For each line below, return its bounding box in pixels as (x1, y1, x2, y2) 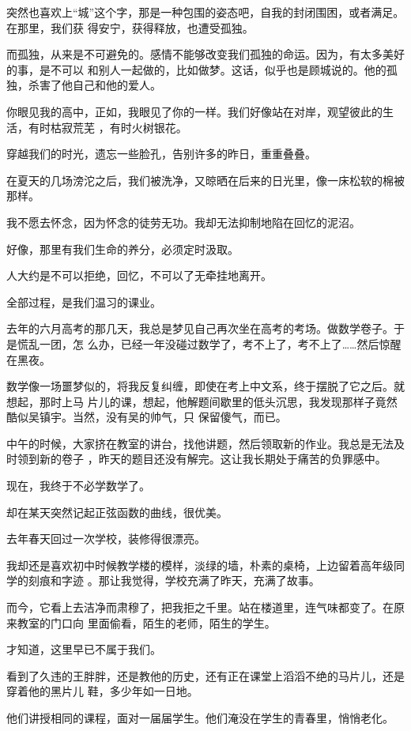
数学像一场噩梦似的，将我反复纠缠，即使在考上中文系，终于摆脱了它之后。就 (6, 378, 405, 394)
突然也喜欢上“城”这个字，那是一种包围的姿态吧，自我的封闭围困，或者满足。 (6, 4, 405, 20)
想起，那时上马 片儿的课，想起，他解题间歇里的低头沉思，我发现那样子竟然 (6, 393, 398, 409)
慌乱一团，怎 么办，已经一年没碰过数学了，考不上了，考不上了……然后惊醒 (17, 335, 402, 352)
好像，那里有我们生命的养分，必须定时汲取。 (6, 240, 239, 257)
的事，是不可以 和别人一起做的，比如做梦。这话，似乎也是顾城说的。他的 (6, 61, 386, 77)
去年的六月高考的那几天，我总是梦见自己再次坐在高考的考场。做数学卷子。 (6, 320, 394, 337)
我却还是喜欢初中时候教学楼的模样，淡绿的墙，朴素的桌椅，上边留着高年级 (6, 556, 394, 573)
